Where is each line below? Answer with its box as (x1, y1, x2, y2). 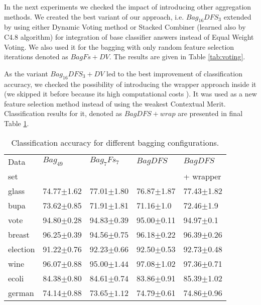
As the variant (4, 68, 48, 78)
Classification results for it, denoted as (4, 108, 122, 119)
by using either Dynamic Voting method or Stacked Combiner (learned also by (4, 22, 246, 32)
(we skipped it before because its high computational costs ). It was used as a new (4, 88, 257, 99)
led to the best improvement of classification (106, 68, 242, 78)
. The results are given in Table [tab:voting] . (109, 51, 245, 62)
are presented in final (178, 108, 243, 119)
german (8, 286, 34, 298)
